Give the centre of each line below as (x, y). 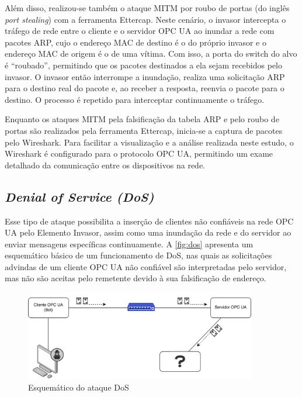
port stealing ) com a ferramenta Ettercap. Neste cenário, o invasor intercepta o (145, 19)
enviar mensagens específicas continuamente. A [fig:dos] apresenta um (129, 244)
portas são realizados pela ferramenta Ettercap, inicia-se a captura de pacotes (144, 130)
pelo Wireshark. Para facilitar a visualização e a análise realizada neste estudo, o (149, 142)
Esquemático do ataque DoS (79, 387)
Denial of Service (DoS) (79, 196)
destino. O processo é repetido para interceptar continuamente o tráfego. (135, 99)
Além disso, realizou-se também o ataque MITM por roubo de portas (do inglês (147, 8)
